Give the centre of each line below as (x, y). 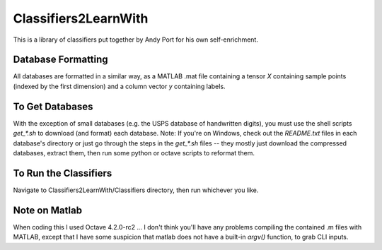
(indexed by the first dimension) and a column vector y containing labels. (119, 86)
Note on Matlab (48, 210)
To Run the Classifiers (63, 173)
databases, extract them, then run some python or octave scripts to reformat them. (134, 153)
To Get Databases (53, 106)
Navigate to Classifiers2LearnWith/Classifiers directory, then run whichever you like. (136, 190)
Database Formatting (61, 60)
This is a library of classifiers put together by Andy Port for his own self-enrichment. (135, 40)
